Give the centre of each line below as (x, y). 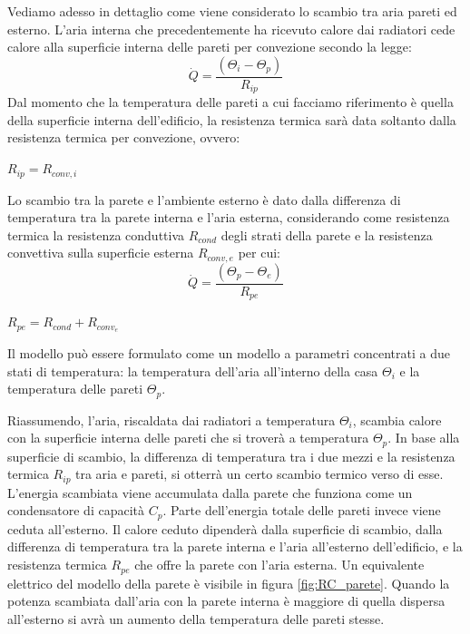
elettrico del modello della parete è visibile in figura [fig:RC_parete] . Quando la (229, 583)
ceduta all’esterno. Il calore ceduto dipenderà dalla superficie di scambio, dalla (225, 528)
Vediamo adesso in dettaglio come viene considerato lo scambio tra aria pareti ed (232, 11)
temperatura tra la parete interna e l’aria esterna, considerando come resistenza (229, 217)
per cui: (259, 253)
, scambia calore (397, 419)
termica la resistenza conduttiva (96, 234)
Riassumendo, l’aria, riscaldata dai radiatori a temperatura (171, 419)
